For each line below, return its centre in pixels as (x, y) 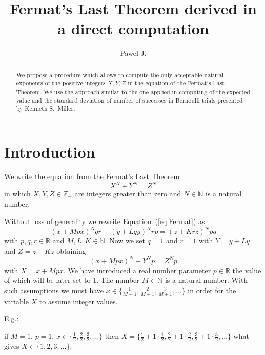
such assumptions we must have (54, 290)
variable (16, 301)
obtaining (71, 250)
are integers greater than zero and (128, 194)
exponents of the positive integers (61, 83)
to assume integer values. (78, 301)
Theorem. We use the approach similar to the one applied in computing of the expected (133, 92)
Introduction (50, 151)
